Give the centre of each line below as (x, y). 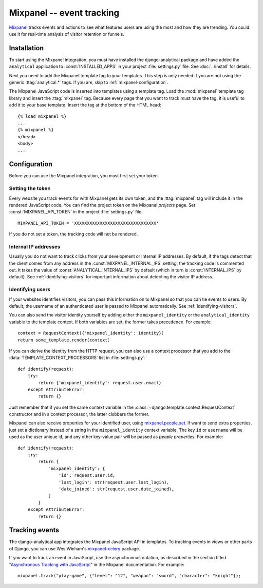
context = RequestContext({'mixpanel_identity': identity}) (91, 333)
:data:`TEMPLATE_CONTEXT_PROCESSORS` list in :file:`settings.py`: (77, 358)
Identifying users (30, 290)
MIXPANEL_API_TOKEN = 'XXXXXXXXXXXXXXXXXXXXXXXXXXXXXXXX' (88, 223)
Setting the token (30, 189)
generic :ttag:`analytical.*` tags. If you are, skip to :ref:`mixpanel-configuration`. (89, 83)
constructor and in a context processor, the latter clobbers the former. (79, 414)
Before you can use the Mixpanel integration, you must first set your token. (84, 176)
